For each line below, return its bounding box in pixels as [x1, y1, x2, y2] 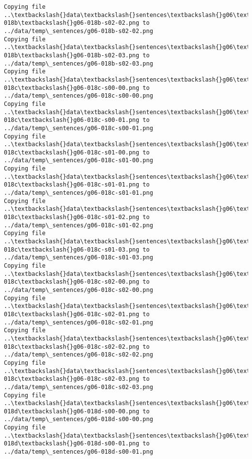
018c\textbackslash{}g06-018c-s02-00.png [4, 278, 140, 286]
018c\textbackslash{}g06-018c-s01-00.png [4, 149, 140, 156]
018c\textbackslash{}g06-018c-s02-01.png [4, 310, 140, 318]
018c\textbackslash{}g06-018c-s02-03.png [4, 375, 140, 383]
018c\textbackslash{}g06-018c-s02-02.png [4, 343, 140, 350]
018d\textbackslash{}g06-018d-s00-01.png [4, 440, 140, 447]
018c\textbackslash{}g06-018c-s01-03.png [4, 246, 140, 253]
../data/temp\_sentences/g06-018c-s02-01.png [4, 319, 153, 326]
